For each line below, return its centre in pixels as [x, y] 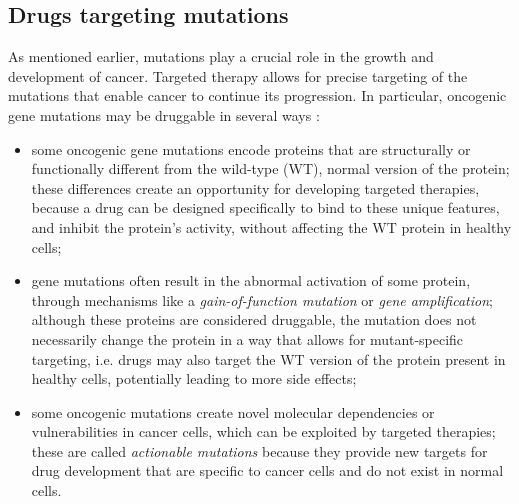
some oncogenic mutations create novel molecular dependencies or [233, 411]
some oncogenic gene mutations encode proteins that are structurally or [251, 148]
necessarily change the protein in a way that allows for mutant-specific [247, 338]
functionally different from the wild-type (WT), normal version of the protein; [270, 168]
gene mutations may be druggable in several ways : [164, 114]
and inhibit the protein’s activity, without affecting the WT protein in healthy [271, 226]
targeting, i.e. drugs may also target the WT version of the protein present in [268, 358]
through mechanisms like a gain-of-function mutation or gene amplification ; [262, 299]
